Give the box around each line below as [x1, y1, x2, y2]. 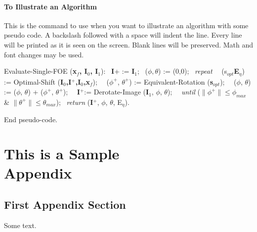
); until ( [167, 87, 200, 97]
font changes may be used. [4, 49, 84, 59]
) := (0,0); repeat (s [158, 66, 227, 76]
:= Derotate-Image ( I [84, 87, 149, 97]
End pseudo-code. [4, 114, 58, 125]
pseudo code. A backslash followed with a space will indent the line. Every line [4, 30, 242, 40]
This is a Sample [4, 143, 120, 164]
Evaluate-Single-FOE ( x [4, 66, 77, 76]
